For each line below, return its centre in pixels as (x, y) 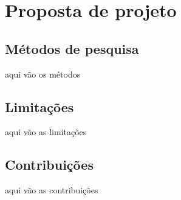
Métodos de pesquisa (72, 48)
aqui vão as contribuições (52, 190)
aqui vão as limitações (46, 132)
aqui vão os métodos (43, 74)
